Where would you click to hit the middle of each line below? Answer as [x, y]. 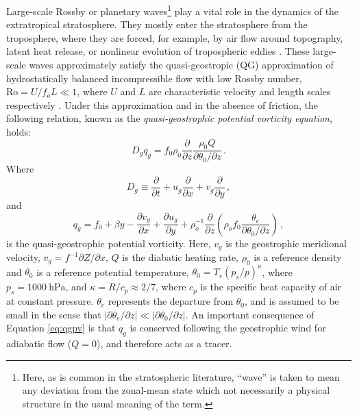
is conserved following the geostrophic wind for [228, 328]
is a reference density [298, 257]
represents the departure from [171, 301]
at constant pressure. [50, 301]
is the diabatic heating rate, [180, 257]
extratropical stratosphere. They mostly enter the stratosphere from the [157, 24]
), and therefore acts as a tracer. [164, 343]
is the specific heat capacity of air [271, 287]
